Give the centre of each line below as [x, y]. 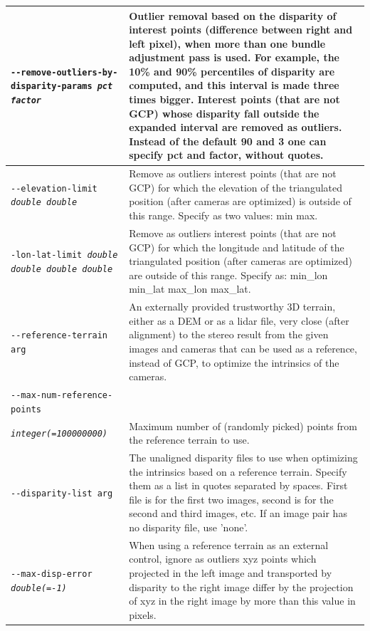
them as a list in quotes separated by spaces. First [238, 485]
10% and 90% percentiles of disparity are [232, 71]
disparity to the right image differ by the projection [241, 586]
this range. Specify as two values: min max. [223, 215]
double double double [62, 269]
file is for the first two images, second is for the [231, 499]
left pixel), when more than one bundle [227, 43]
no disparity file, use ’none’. [189, 527]
